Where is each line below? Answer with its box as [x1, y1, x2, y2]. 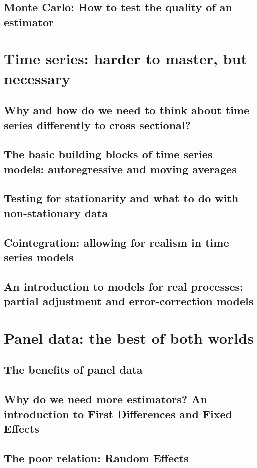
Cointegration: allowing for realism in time [4, 234, 229, 250]
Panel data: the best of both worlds [4, 327, 254, 348]
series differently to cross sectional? [4, 117, 191, 132]
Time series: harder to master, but [4, 48, 247, 69]
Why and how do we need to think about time [4, 102, 250, 118]
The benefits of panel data [4, 362, 143, 377]
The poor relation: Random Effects [4, 450, 189, 465]
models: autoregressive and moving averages [4, 161, 237, 176]
